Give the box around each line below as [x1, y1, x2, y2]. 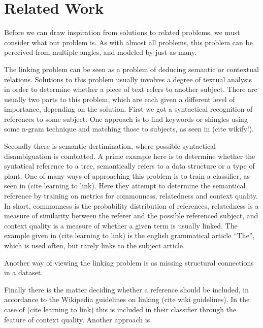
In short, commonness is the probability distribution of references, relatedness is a [4, 200, 259, 211]
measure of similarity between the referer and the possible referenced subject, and [4, 210, 258, 221]
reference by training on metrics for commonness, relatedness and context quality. [4, 190, 258, 201]
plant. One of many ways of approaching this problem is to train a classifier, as [4, 170, 250, 181]
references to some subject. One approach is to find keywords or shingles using [4, 113, 248, 124]
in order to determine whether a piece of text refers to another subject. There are [4, 84, 257, 94]
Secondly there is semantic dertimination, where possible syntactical [4, 141, 216, 151]
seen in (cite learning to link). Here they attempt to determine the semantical [4, 180, 246, 191]
